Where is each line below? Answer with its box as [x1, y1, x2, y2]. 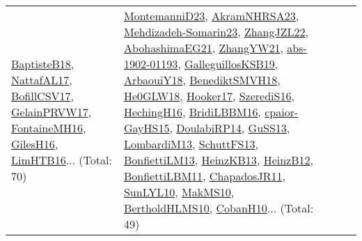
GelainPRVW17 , [11, 104, 92, 120]
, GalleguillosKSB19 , [178, 56, 278, 72]
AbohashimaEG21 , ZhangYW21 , [123, 40, 283, 56]
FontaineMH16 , [11, 120, 86, 136]
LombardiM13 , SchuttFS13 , [123, 136, 258, 152]
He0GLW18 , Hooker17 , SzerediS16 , [123, 88, 294, 104]
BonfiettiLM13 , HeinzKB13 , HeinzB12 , [123, 152, 313, 168]
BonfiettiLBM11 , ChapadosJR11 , [123, 168, 285, 184]
